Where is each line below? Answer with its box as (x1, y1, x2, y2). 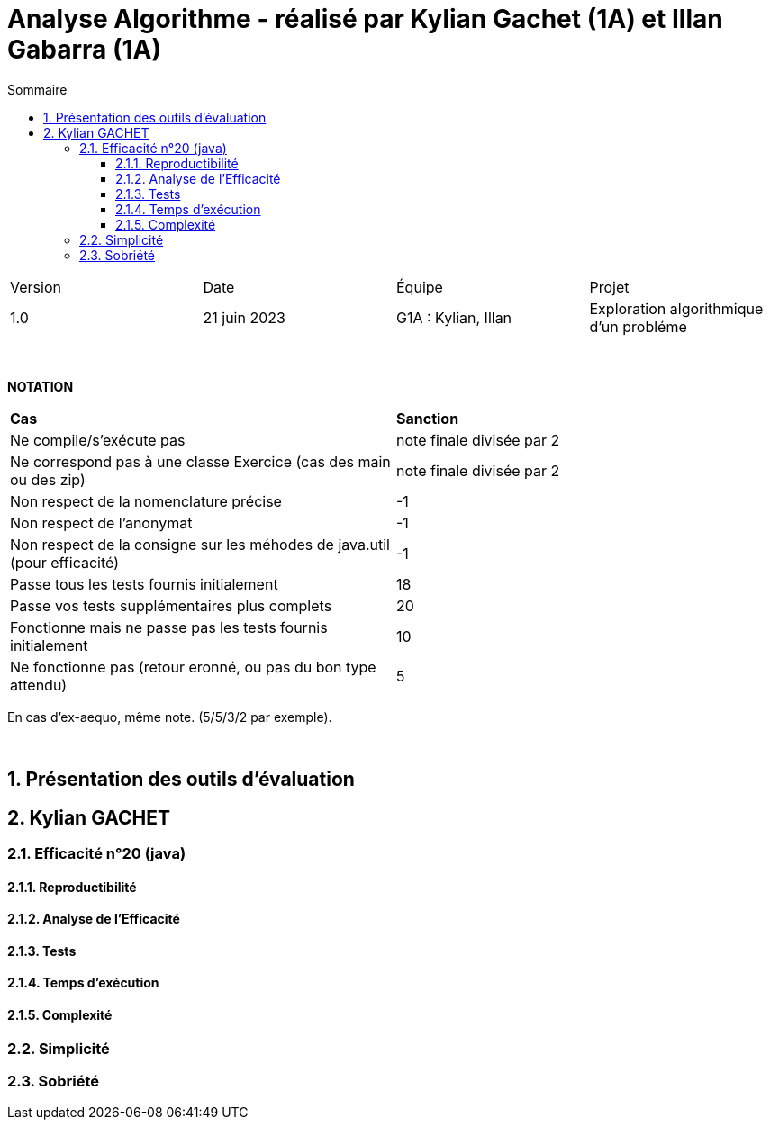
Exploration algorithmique (589, 299, 764, 318)
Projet (589, 277, 630, 296)
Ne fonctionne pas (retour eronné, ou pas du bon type (10, 657, 376, 676)
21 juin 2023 (203, 308, 285, 327)
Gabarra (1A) (7, 34, 162, 65)
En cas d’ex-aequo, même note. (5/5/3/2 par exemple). (7, 708, 332, 725)
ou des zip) (10, 470, 86, 489)
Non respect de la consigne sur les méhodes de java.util (10, 535, 390, 554)
